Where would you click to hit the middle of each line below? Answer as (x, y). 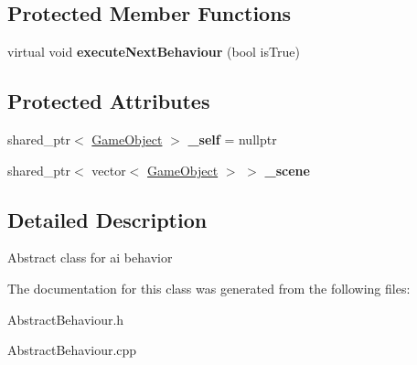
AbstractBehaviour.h (66, 319)
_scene (287, 170)
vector (109, 170)
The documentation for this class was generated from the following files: (209, 288)
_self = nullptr (232, 139)
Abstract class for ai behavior (90, 258)
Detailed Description (107, 219)
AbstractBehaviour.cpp (72, 350)
